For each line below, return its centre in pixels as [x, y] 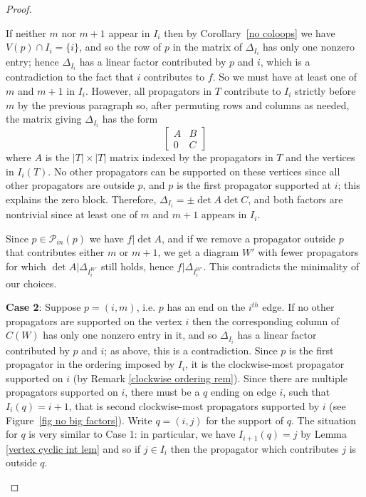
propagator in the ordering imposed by [90, 364]
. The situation [324, 420]
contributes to [174, 77]
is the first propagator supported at [254, 185]
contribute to [252, 90]
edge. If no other [298, 307]
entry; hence [32, 62]
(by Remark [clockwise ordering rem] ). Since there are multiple [210, 378]
